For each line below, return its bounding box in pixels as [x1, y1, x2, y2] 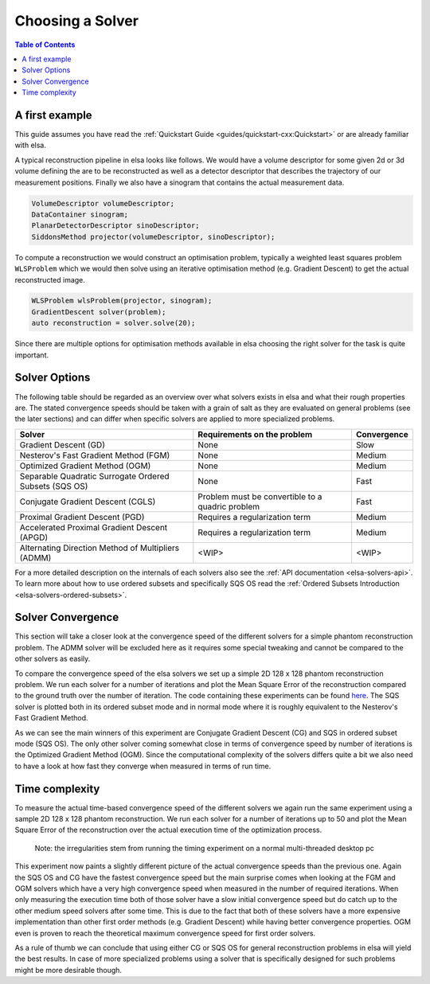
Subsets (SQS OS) [19, 480, 88, 491]
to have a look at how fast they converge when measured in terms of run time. [14, 761, 272, 771]
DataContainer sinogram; [31, 209, 129, 219]
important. [14, 350, 49, 360]
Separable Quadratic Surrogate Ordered [19, 471, 170, 482]
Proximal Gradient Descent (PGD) [19, 511, 145, 522]
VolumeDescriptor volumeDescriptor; [31, 199, 175, 208]
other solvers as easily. [14, 654, 91, 664]
